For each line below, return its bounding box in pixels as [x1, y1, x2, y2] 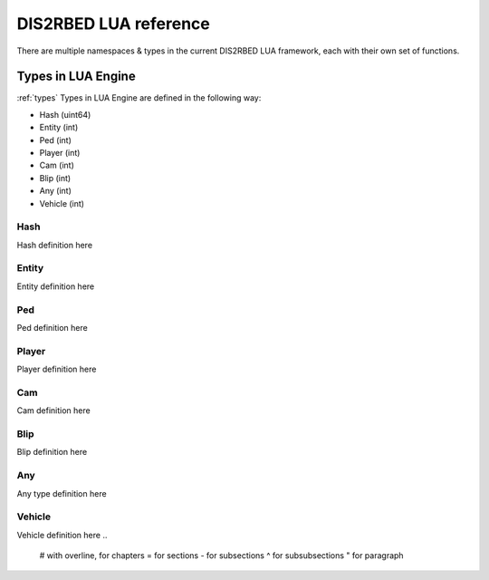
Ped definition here [16, 323, 88, 333]
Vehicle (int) [39, 198, 85, 208]
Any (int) [39, 186, 72, 197]
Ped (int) [39, 134, 72, 145]
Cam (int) [39, 159, 74, 171]
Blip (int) [39, 172, 72, 183]
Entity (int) [39, 122, 79, 133]
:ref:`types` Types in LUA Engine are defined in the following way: [16, 92, 262, 103]
